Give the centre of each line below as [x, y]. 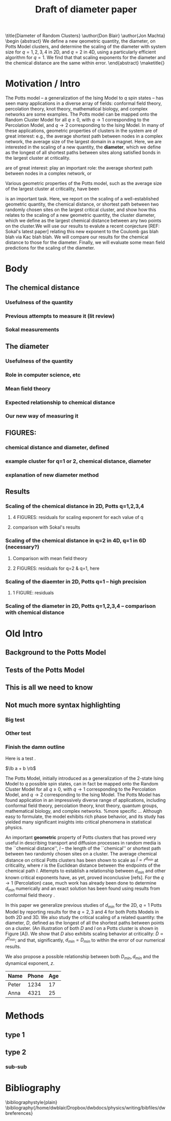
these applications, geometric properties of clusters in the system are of [81, 131]
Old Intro [24, 634]
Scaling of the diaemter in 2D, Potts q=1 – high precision [76, 582]
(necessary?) [22, 547]
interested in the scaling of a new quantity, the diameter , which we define [83, 147]
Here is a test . [20, 758]
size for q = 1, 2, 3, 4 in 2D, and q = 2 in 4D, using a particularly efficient [81, 52]
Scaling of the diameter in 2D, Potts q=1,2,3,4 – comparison [81, 606]
